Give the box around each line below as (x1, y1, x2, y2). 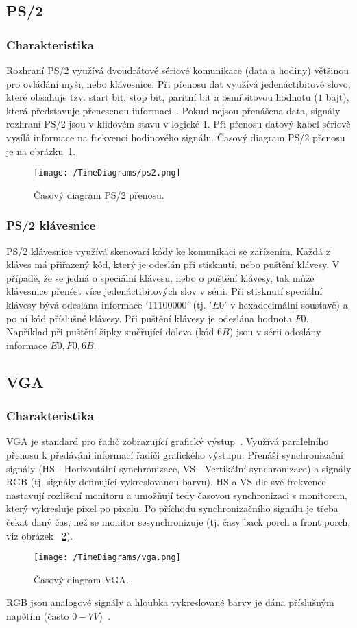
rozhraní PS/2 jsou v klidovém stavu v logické (6, 117, 199, 131)
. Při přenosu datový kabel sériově (207, 117, 351, 131)
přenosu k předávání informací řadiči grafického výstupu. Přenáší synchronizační (6, 447, 343, 461)
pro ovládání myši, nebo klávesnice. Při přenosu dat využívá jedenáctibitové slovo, (6, 76, 351, 90)
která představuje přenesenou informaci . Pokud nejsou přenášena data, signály (6, 103, 341, 117)
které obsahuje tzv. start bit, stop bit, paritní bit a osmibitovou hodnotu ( (6, 90, 318, 104)
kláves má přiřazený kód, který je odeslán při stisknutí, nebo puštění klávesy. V (6, 257, 340, 271)
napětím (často (6, 608, 69, 623)
